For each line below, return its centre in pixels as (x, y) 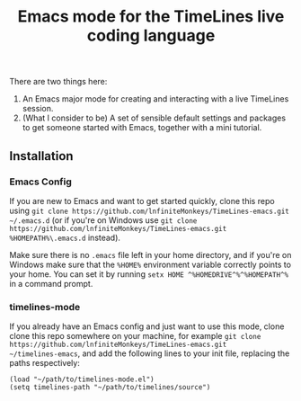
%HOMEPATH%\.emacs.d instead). (65, 237)
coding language (151, 36)
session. (38, 109)
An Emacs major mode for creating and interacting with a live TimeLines (155, 99)
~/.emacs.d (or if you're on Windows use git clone (103, 220)
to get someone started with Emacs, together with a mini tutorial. (142, 128)
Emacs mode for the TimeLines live (151, 17)
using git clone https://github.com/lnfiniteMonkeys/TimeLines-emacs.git (150, 210)
